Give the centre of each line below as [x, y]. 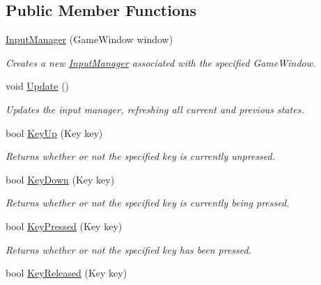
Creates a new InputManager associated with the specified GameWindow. [161, 62]
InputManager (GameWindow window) [89, 39]
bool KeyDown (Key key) [60, 179]
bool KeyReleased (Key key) [66, 273]
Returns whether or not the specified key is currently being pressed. [148, 203]
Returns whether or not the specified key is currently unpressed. [141, 156]
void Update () [38, 86]
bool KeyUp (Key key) [54, 132]
